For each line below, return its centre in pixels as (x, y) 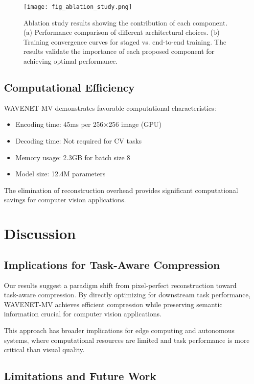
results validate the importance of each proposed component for (119, 51)
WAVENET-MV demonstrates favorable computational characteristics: (110, 108)
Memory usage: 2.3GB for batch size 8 (73, 157)
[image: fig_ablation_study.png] (78, 7)
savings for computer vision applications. (65, 200)
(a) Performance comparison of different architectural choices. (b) (122, 32)
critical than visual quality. (44, 349)
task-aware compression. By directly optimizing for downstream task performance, (127, 295)
